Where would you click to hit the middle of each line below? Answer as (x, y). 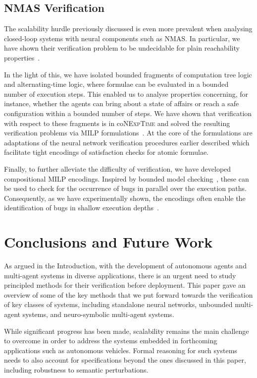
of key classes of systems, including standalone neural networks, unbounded (118, 304)
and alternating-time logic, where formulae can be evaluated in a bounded (116, 84)
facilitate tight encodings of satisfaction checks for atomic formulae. (106, 152)
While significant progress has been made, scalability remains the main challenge (127, 331)
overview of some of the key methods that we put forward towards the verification (128, 294)
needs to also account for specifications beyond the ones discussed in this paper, (125, 360)
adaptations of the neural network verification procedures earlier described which (127, 142)
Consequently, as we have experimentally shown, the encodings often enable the (125, 198)
